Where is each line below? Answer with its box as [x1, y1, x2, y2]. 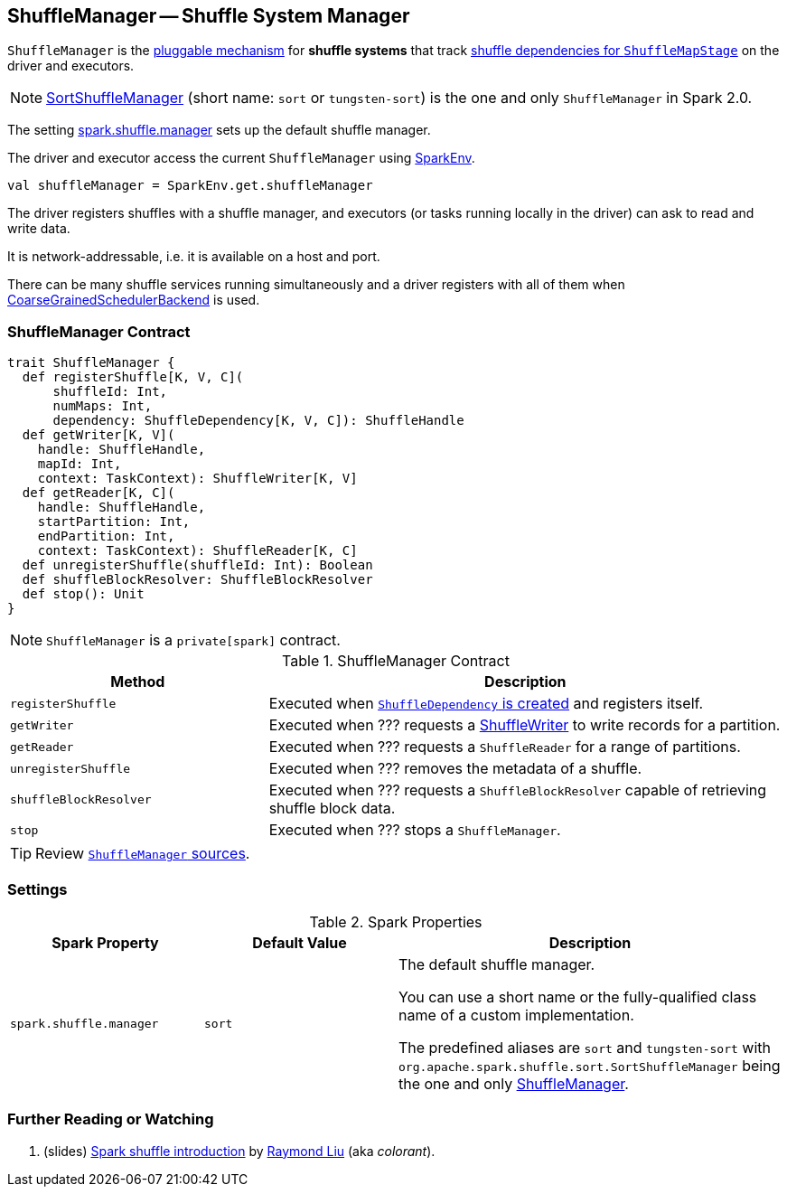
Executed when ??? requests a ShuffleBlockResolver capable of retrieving [268, 781, 767, 800]
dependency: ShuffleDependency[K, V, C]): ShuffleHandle [52, 413, 464, 428]
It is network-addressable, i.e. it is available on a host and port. [7, 249, 380, 265]
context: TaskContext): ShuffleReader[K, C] [37, 543, 358, 559]
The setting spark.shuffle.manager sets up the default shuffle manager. [7, 122, 431, 138]
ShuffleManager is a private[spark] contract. [46, 631, 341, 650]
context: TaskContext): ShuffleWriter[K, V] [37, 471, 358, 486]
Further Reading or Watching [7, 1110, 214, 1129]
